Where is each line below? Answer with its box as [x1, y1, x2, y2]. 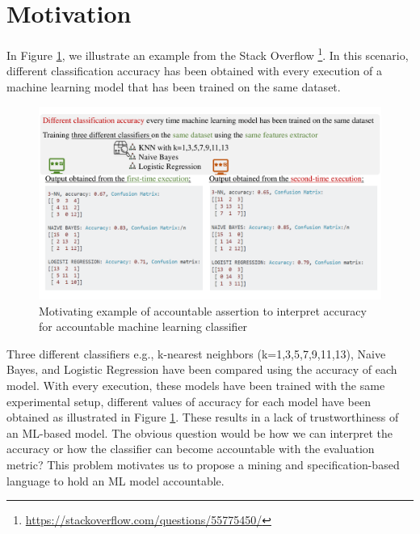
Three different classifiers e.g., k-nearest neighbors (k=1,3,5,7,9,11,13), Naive [6, 345, 386, 362]
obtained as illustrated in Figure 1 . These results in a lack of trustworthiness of [6, 409, 399, 426]
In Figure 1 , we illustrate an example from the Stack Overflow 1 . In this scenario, [6, 44, 409, 63]
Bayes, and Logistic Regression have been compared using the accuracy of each [6, 361, 397, 378]
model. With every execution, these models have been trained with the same [6, 377, 385, 394]
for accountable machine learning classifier [39, 318, 248, 335]
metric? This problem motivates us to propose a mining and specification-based [6, 456, 400, 473]
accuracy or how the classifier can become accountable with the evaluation [6, 440, 375, 457]
